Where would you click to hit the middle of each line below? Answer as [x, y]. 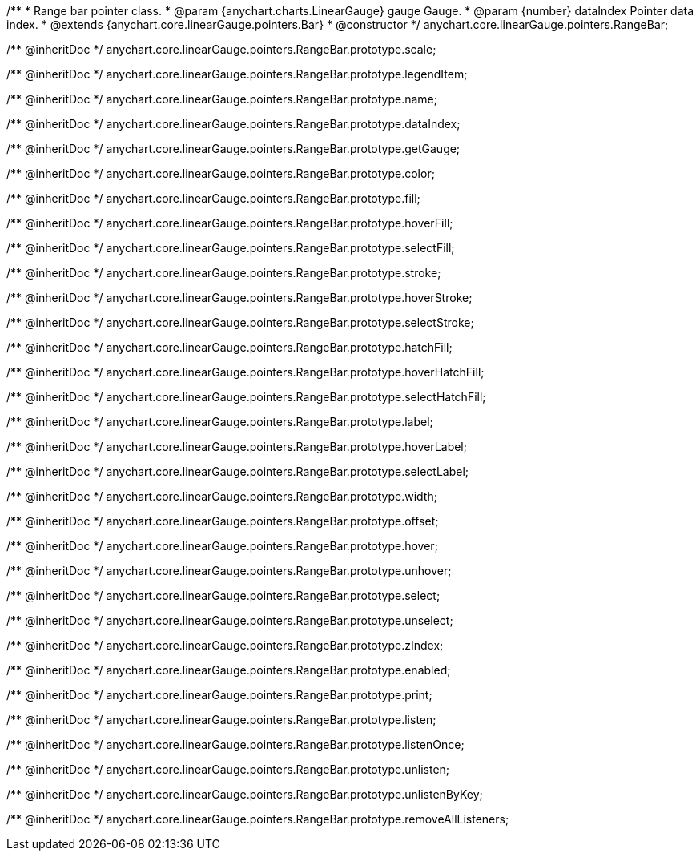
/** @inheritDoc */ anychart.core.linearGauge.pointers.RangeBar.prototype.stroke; [224, 273]
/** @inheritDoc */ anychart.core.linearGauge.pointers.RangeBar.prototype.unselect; [230, 620]
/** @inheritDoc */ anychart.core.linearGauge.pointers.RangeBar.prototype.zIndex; [225, 645]
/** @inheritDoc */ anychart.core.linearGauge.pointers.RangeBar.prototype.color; [221, 173]
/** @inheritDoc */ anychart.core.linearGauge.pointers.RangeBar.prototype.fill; [213, 198]
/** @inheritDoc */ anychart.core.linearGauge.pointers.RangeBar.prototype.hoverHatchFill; [245, 372]
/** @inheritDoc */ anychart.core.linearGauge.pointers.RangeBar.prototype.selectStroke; [240, 322]
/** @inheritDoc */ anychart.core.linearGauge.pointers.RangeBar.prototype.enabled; [229, 670]
